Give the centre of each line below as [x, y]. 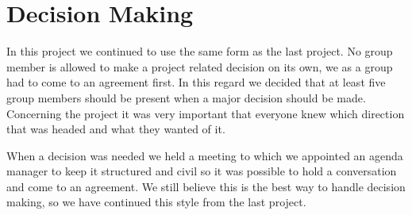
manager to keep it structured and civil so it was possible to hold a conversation [202, 171]
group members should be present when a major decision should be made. [186, 97]
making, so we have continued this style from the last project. [156, 202]
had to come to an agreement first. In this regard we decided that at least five [196, 82]
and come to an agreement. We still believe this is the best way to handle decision [206, 186]
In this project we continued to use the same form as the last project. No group [200, 51]
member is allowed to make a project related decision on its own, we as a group [200, 66]
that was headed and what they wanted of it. [116, 129]
